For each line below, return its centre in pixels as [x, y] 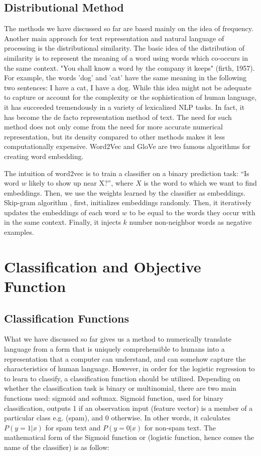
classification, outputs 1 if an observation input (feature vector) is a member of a [128, 408]
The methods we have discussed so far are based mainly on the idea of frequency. [129, 28]
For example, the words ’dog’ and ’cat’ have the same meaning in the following [125, 78]
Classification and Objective [103, 266]
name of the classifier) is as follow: [57, 447]
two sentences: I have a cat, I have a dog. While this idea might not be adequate [128, 87]
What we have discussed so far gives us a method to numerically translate [118, 339]
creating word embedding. [44, 156]
